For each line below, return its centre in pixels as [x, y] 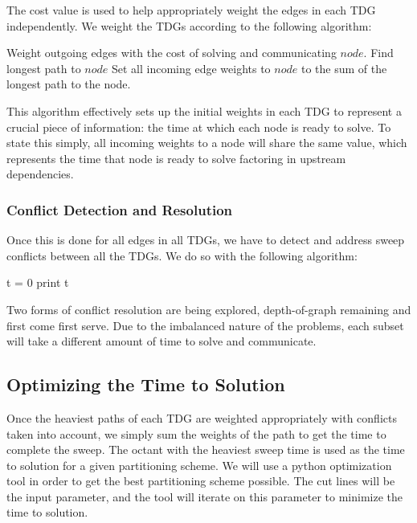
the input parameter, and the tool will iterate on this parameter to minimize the [204, 496]
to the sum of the [344, 68]
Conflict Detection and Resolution [120, 209]
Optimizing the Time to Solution [146, 384]
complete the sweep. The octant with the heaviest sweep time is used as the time [206, 449]
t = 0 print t [38, 282]
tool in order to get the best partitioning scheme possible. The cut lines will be [201, 481]
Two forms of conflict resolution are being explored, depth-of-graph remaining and [209, 309]
